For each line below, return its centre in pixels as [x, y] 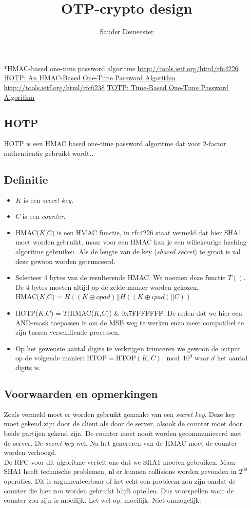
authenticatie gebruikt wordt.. [49, 153]
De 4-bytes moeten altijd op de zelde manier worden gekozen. [107, 287]
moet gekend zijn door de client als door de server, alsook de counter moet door [123, 423]
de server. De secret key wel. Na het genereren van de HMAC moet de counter [121, 442]
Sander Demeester [127, 31]
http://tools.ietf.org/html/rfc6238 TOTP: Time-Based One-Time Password [116, 87]
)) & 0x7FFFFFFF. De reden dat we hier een [174, 313]
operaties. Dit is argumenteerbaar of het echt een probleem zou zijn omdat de [120, 480]
